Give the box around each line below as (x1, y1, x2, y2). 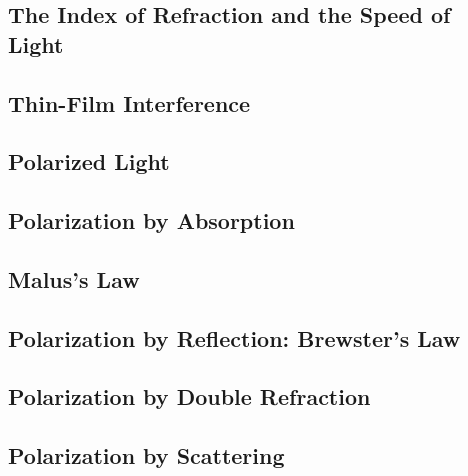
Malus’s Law (8, 263, 140, 294)
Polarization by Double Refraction (8, 381, 371, 412)
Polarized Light (8, 146, 170, 177)
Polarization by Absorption (8, 205, 295, 236)
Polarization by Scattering (8, 440, 285, 471)
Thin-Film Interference (8, 87, 251, 118)
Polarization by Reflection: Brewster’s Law (8, 322, 461, 353)
